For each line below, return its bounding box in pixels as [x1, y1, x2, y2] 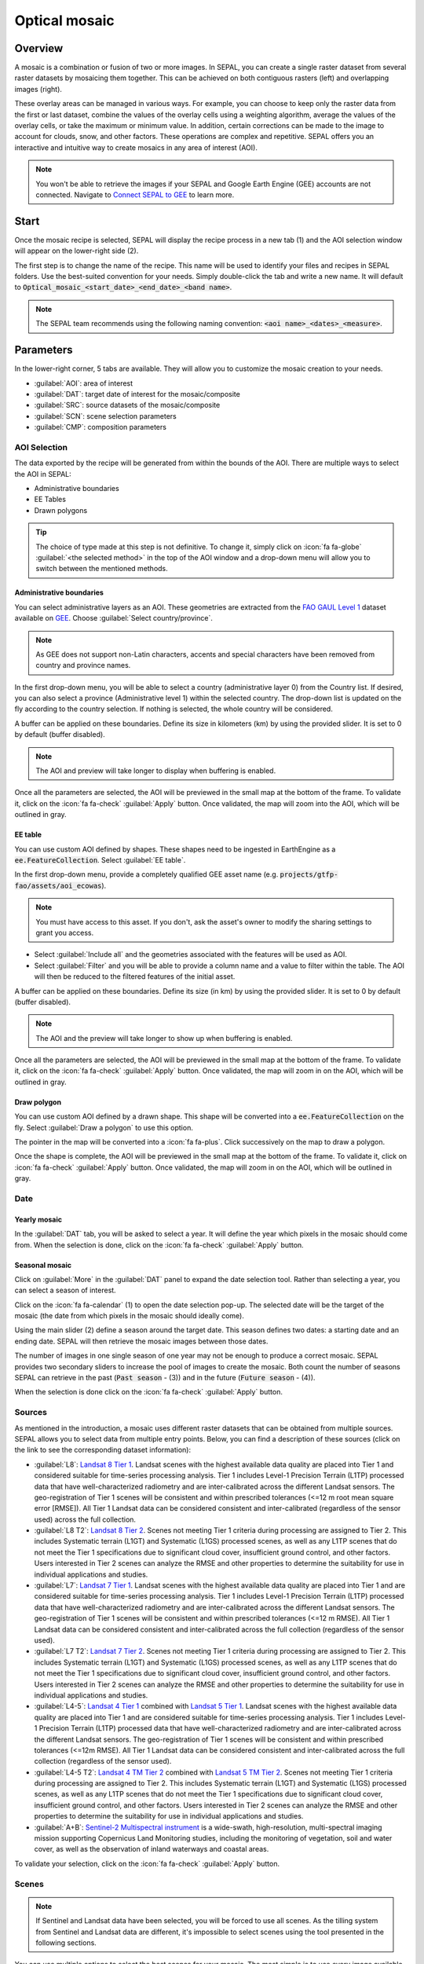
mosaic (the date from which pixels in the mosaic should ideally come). [14, 1311, 245, 1321]
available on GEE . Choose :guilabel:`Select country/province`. [14, 614, 214, 623]
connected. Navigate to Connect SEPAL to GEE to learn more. [35, 189, 235, 200]
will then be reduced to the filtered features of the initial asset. [34, 972, 236, 981]
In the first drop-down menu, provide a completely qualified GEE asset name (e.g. [14, 870, 279, 879]
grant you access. [35, 928, 94, 937]
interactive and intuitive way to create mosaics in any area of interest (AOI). [14, 142, 258, 152]
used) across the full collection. [34, 1515, 137, 1524]
